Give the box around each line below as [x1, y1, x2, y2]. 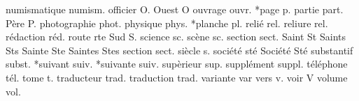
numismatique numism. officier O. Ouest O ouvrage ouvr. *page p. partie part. [6, 2, 344, 16]
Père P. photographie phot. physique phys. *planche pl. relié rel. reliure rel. [6, 15, 328, 30]
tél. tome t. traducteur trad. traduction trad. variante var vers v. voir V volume [6, 70, 348, 84]
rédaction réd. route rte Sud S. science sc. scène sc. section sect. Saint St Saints [6, 29, 346, 44]
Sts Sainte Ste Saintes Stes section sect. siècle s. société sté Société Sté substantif [6, 42, 353, 57]
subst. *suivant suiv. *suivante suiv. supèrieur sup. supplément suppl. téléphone [6, 56, 348, 71]
